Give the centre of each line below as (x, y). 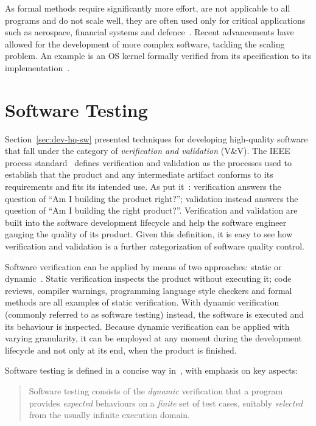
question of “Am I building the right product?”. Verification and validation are (151, 210)
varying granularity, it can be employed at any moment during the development (153, 338)
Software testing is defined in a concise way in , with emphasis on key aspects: (152, 370)
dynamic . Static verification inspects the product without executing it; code (148, 278)
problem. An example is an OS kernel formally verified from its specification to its (158, 56)
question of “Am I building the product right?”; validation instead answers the (152, 198)
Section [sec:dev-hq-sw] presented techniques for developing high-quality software (156, 138)
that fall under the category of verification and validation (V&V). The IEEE (148, 151)
